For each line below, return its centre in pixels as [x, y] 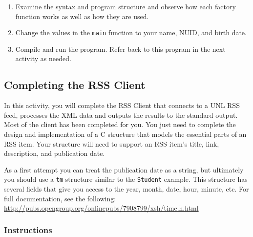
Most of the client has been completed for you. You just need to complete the [120, 124]
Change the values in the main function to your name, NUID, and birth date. [131, 32]
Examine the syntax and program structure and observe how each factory [126, 6]
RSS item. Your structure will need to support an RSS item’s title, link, [112, 143]
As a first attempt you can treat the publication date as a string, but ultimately [124, 169]
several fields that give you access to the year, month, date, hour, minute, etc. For [126, 189]
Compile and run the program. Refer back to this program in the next [120, 49]
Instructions [28, 229]
